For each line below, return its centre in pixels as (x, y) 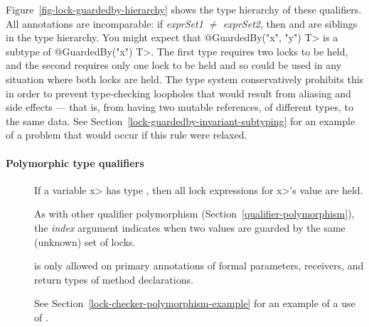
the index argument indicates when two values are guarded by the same (190, 227)
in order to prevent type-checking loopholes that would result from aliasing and (178, 93)
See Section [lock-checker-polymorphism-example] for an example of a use (195, 303)
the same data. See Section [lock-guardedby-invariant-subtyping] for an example (181, 120)
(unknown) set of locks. (85, 241)
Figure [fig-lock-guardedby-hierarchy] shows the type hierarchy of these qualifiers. (184, 9)
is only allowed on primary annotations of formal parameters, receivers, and (199, 266)
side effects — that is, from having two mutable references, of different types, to (180, 107)
